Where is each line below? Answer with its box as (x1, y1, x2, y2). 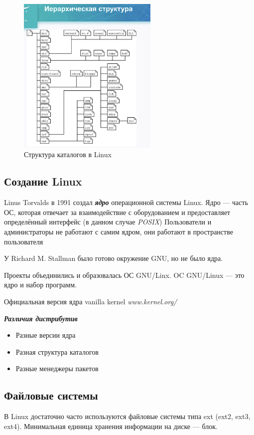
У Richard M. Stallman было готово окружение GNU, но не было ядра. (4, 253, 223, 263)
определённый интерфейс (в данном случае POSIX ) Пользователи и (4, 217, 212, 227)
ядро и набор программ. (4, 279, 77, 290)
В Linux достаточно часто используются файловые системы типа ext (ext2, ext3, (4, 411, 251, 422)
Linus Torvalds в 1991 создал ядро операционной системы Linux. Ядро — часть (4, 197, 249, 208)
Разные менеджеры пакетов (15, 363, 99, 374)
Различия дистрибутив (4, 313, 78, 323)
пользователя (4, 236, 43, 246)
